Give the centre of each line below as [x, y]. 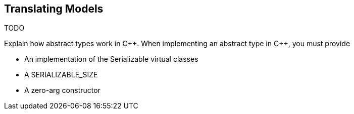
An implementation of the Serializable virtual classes [111, 59]
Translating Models [54, 9]
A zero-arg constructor [62, 90]
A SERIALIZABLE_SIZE [61, 75]
